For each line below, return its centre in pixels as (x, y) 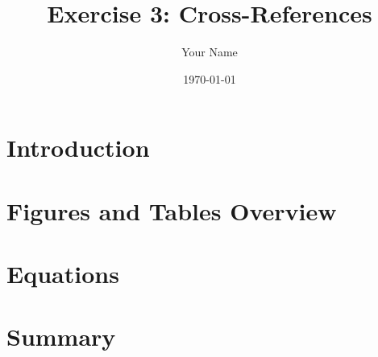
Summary (61, 336)
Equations (63, 274)
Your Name (210, 52)
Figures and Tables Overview (172, 210)
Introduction (78, 148)
